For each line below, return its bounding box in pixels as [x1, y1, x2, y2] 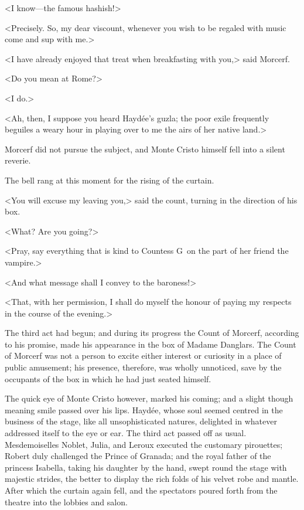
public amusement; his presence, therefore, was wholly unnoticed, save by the [5, 361, 282, 373]
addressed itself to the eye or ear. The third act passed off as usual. [5, 427, 247, 439]
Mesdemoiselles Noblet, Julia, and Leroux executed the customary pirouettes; [5, 438, 283, 450]
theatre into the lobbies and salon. [5, 495, 128, 508]
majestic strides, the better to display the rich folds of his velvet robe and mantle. [5, 472, 299, 485]
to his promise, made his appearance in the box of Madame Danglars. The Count [5, 338, 296, 350]
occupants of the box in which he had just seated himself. [5, 372, 211, 385]
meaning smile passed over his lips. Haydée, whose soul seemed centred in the [5, 403, 283, 416]
